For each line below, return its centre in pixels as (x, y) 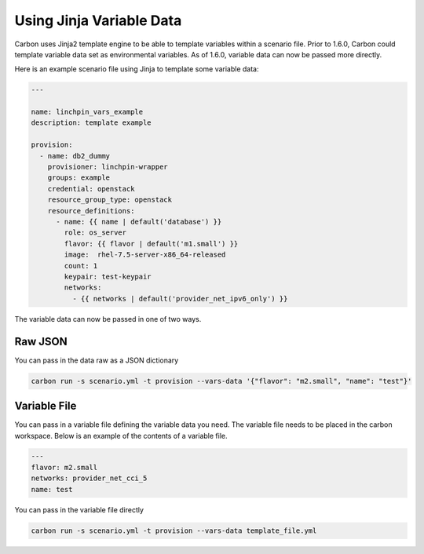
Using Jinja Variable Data (98, 20)
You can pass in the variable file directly (79, 509)
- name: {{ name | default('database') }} (139, 222)
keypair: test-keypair (108, 276)
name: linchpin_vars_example (87, 112)
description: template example (91, 123)
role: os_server (95, 233)
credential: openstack (91, 189)
